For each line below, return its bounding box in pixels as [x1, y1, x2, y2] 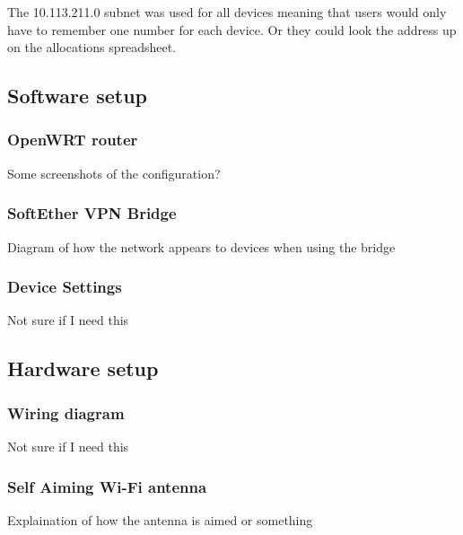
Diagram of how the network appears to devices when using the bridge [7, 237, 396, 256]
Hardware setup [7, 355, 159, 382]
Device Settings [7, 276, 122, 298]
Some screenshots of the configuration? [7, 163, 221, 182]
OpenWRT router [7, 128, 138, 151]
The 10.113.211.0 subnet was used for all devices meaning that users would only [7, 3, 447, 21]
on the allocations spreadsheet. [7, 38, 177, 57]
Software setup [7, 82, 147, 110]
